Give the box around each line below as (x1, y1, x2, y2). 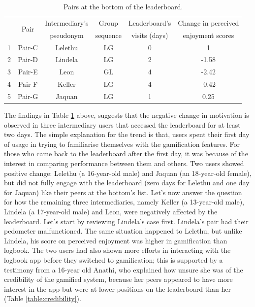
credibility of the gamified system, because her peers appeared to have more (4, 274, 233, 284)
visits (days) (131, 30, 168, 40)
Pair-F (18, 79, 38, 89)
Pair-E (18, 67, 38, 77)
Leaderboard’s (128, 17, 171, 28)
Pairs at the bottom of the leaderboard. (64, 1, 183, 11)
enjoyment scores (183, 30, 234, 40)
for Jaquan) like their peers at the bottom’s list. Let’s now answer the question (4, 187, 242, 197)
